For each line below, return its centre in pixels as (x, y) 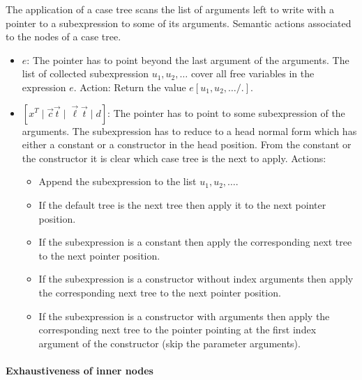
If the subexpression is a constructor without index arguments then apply (196, 279)
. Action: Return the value (130, 87)
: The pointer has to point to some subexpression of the (226, 112)
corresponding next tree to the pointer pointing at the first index (178, 330)
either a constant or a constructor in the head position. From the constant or (187, 144)
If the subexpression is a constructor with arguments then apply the (184, 316)
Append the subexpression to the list (118, 181)
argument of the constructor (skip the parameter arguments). (169, 343)
